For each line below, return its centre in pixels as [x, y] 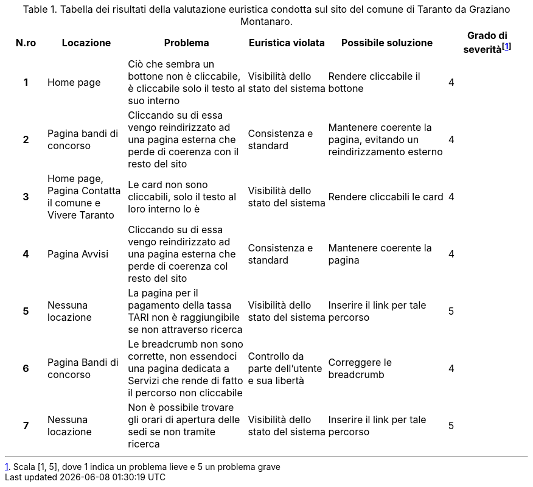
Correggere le [360, 363]
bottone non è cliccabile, [184, 76]
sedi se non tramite [172, 432]
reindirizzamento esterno [385, 152]
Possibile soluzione [387, 42]
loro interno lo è [164, 209]
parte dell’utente [285, 369]
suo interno [154, 101]
